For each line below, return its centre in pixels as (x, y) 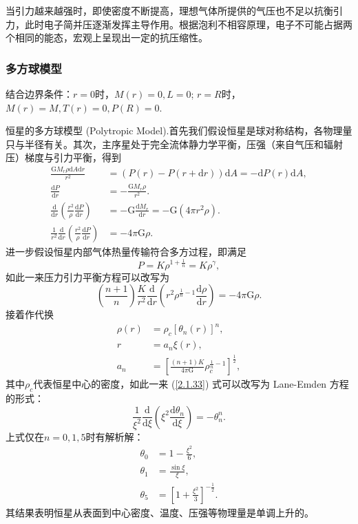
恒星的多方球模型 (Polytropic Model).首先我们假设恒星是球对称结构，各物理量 (179, 130)
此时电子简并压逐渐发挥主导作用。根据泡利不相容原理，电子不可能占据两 (188, 24)
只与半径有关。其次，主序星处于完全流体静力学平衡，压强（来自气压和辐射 (174, 144)
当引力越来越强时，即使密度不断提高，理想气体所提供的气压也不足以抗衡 (169, 10)
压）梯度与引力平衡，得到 (63, 157)
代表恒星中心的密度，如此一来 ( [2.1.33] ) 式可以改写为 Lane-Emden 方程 (191, 384)
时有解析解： (115, 436)
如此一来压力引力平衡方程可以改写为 (87, 276)
